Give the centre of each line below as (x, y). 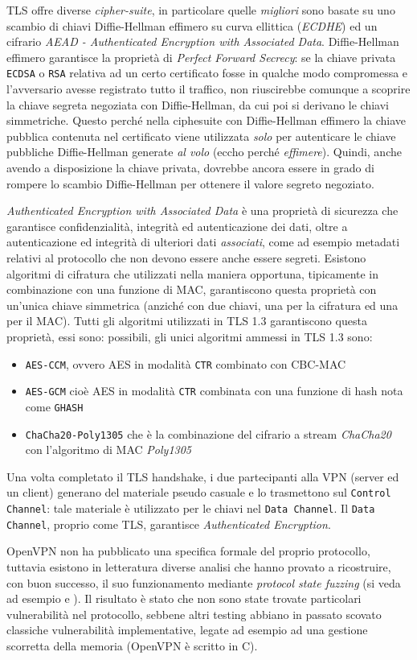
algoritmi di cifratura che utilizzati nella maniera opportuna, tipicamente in (193, 273)
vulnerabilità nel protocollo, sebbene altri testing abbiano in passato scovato (194, 614)
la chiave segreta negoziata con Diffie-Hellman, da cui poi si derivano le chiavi (198, 104)
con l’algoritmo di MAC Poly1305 (108, 450)
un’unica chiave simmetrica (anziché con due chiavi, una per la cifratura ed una (202, 305)
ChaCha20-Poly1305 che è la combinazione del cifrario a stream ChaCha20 (208, 433)
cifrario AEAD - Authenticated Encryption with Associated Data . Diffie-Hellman (203, 41)
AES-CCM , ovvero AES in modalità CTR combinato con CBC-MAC (186, 363)
